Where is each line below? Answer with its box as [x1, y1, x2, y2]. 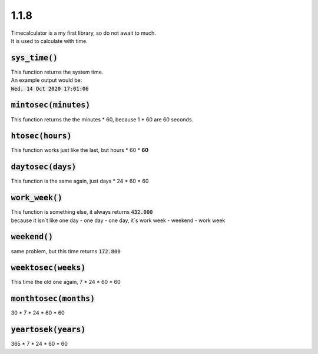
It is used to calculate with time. [11, 37, 88, 44]
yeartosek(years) [11, 325, 86, 335]
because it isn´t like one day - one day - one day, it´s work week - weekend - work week [11, 217, 226, 224]
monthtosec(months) [11, 294, 95, 303]
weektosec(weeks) [11, 263, 86, 273]
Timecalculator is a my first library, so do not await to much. [11, 29, 156, 37]
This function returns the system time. [11, 68, 104, 75]
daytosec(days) [11, 162, 77, 172]
